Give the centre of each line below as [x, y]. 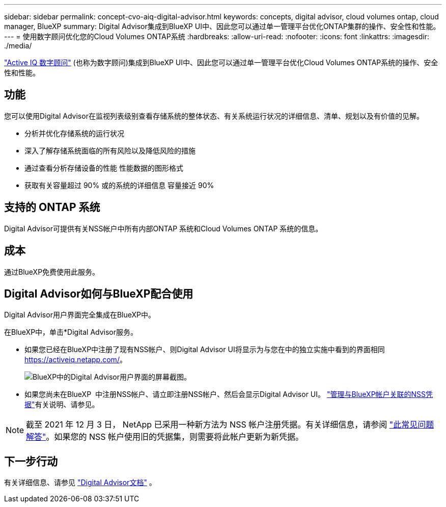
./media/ [18, 46]
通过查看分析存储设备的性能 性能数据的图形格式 [104, 168]
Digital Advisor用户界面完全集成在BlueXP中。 [80, 315]
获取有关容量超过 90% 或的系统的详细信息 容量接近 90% [119, 185]
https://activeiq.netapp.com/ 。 [76, 360]
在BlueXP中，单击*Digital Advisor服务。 [71, 332]
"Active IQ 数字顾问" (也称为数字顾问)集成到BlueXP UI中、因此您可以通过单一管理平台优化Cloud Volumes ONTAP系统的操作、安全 [221, 62]
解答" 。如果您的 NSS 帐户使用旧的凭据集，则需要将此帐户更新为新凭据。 [165, 437]
